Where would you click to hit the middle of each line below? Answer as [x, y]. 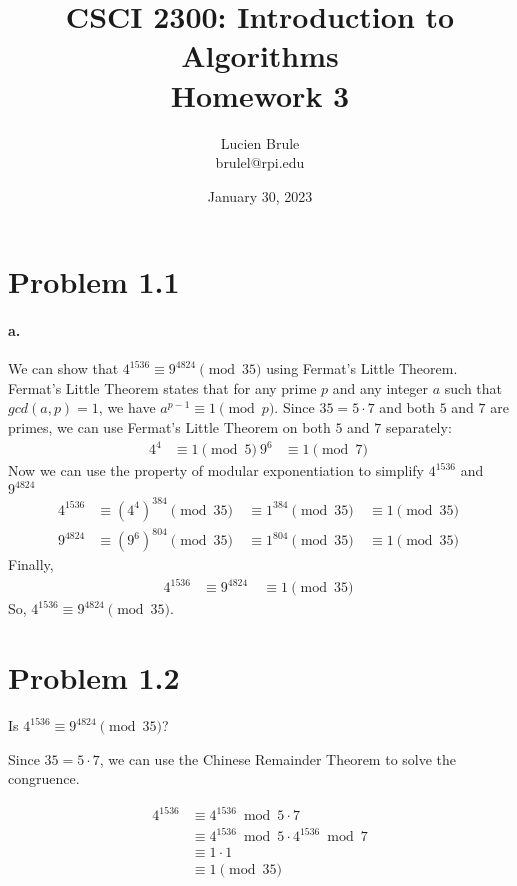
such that [473, 387]
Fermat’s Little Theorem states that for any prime [162, 387]
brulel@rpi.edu [260, 162]
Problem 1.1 [94, 281]
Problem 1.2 [94, 677]
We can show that [63, 368]
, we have [127, 407]
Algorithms [260, 55]
